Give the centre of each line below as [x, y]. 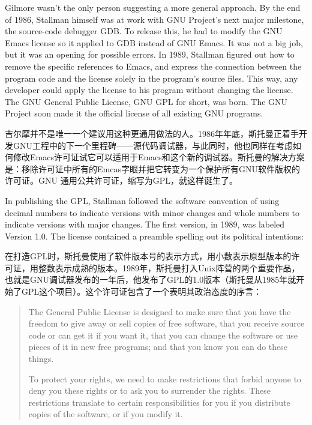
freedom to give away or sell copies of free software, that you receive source [166, 323]
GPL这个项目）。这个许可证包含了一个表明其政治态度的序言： [142, 291]
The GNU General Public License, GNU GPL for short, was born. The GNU [146, 101]
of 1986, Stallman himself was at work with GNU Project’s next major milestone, [154, 19]
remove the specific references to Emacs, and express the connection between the [153, 66]
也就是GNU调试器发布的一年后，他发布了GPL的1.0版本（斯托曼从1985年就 [151, 279]
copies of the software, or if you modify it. [106, 414]
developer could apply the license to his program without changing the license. [149, 90]
